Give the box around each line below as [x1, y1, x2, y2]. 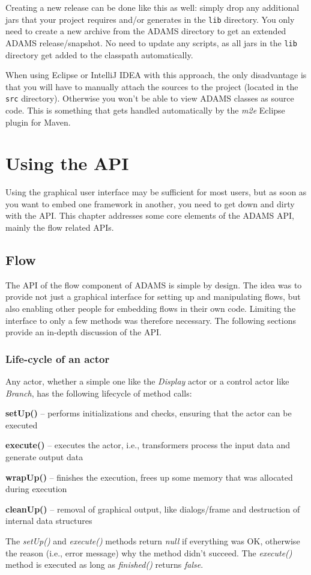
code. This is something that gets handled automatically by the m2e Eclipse [5, 103, 285, 116]
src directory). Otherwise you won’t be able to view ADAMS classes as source [5, 92, 294, 105]
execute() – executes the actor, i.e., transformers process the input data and [5, 439, 291, 451]
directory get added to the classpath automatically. [5, 48, 193, 61]
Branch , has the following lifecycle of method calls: [5, 386, 192, 399]
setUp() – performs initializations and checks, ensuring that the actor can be [5, 407, 292, 419]
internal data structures [5, 514, 92, 527]
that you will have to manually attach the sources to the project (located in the [5, 80, 298, 93]
